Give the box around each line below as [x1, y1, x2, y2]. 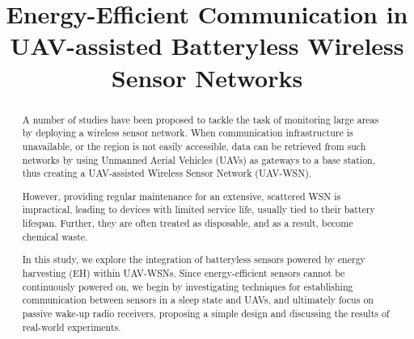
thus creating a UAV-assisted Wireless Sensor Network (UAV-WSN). [22, 166, 312, 180]
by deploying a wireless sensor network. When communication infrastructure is [22, 126, 353, 140]
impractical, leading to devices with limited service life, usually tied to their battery [22, 203, 375, 216]
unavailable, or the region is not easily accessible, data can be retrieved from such [22, 139, 366, 153]
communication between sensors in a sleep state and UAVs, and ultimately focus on [22, 293, 374, 307]
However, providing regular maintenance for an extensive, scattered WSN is [22, 189, 341, 203]
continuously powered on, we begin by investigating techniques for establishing [22, 279, 353, 293]
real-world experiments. [22, 320, 121, 333]
